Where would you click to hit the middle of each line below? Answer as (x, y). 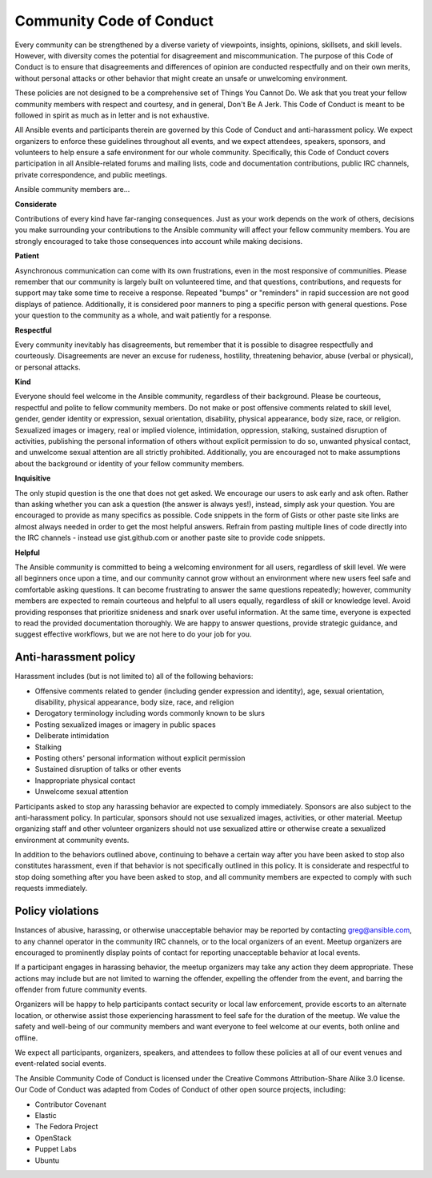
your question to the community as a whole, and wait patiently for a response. (143, 315)
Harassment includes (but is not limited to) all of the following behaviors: (134, 677)
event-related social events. (61, 1064)
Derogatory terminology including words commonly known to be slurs (150, 713)
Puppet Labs (56, 1149)
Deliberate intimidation (72, 736)
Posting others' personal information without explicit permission (140, 758)
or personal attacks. (48, 367)
